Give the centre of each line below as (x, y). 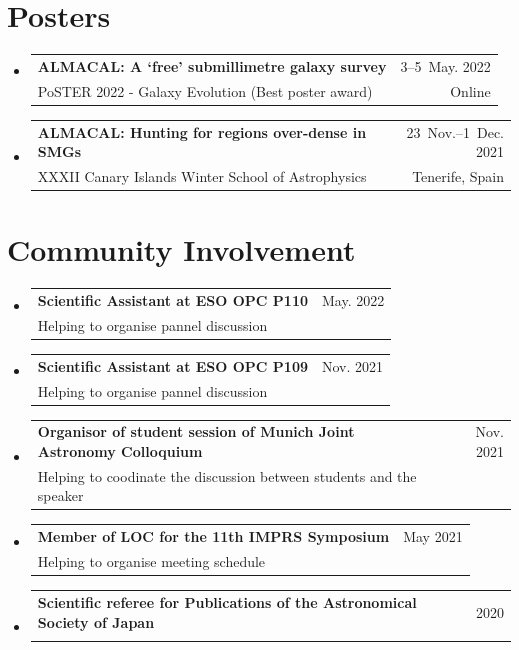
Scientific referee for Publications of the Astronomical (227, 601)
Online (470, 90)
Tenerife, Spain (458, 176)
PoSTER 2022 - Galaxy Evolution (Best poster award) (205, 90)
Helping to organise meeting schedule (151, 561)
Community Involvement (181, 249)
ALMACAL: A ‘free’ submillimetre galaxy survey (212, 65)
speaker (60, 495)
